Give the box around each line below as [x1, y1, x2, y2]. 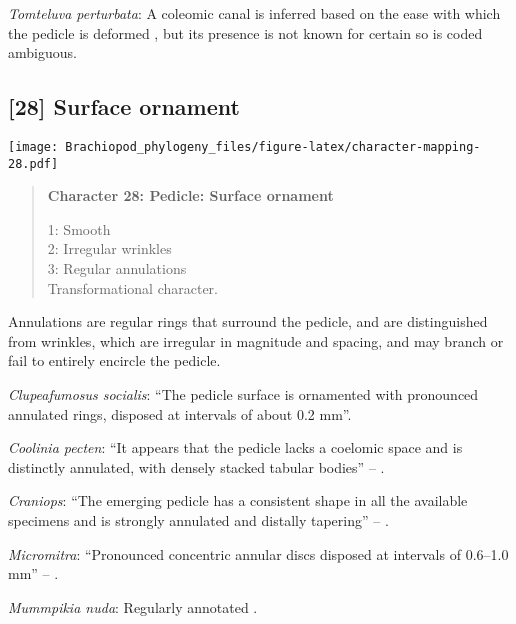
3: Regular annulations [47, 258, 187, 279]
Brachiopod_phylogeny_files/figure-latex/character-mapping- [65, 139, 481, 154]
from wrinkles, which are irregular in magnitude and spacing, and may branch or [8, 330, 504, 351]
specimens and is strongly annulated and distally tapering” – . [8, 510, 389, 531]
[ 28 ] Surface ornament [8, 91, 240, 122]
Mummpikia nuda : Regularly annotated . [8, 596, 258, 617]
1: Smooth [47, 218, 111, 239]
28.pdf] [8, 156, 59, 171]
